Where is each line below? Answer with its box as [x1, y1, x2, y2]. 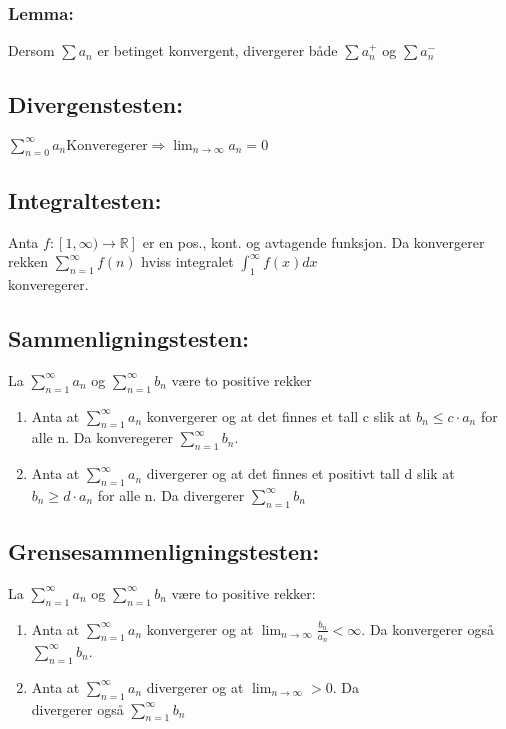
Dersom [8, 40, 55, 61]
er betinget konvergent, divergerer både [97, 40, 338, 61]
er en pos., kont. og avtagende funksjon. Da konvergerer [142, 231, 485, 252]
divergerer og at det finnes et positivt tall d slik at [146, 463, 455, 484]
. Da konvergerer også [361, 618, 494, 639]
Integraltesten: [8, 184, 162, 215]
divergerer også [31, 698, 124, 719]
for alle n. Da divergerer [97, 484, 245, 505]
